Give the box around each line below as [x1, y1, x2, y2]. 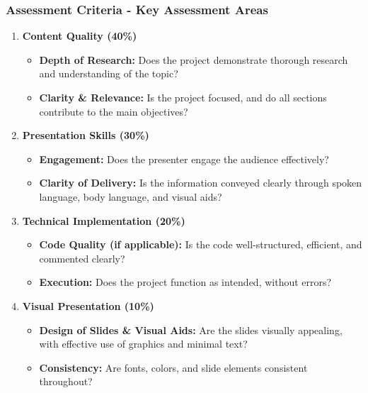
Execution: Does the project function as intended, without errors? [39, 275, 332, 289]
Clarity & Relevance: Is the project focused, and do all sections [39, 90, 327, 104]
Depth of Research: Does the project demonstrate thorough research [39, 52, 348, 67]
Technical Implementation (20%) [22, 213, 185, 228]
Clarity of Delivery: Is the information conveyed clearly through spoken [39, 175, 362, 190]
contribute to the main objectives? [39, 104, 188, 118]
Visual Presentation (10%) [22, 298, 154, 313]
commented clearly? [39, 250, 125, 265]
